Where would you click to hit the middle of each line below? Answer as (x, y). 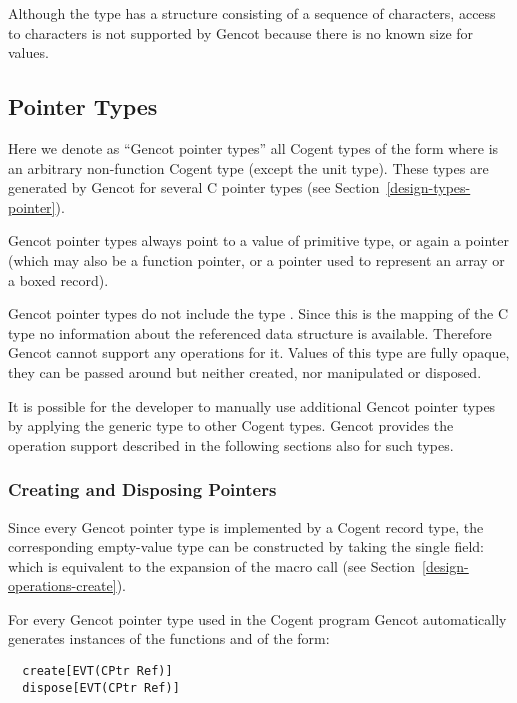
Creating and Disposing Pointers (142, 489)
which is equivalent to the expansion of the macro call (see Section (212, 565)
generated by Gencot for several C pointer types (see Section (194, 187)
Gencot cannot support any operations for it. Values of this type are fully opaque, (259, 352)
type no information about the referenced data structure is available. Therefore (250, 332)
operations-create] (62, 585)
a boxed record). (58, 279)
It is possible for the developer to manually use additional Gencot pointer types (252, 405)
